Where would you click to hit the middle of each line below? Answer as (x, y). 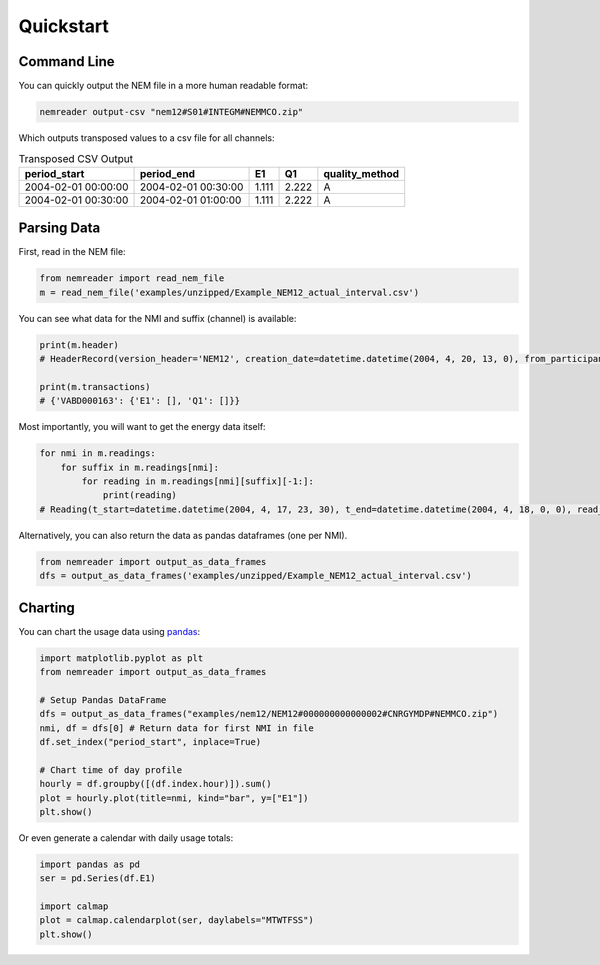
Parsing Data (59, 228)
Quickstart (64, 26)
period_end (167, 173)
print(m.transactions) (95, 386)
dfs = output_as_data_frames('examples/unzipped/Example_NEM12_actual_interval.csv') (255, 576)
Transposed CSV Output (76, 158)
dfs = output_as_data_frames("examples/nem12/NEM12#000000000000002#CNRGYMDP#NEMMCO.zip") (269, 714)
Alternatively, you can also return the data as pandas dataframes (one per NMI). (183, 535)
